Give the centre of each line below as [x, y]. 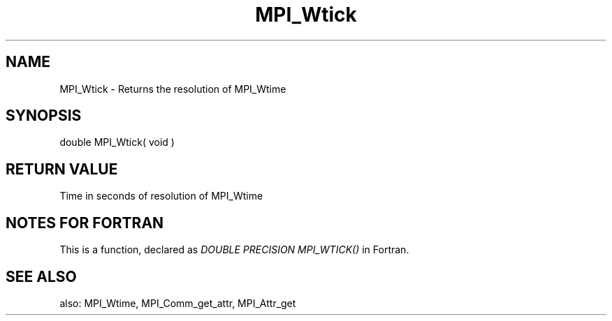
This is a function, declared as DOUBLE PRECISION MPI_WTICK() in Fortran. [234, 250]
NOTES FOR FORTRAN [85, 223]
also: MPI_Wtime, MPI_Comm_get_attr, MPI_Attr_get [178, 303]
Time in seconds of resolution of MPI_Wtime [161, 196]
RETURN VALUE [62, 169]
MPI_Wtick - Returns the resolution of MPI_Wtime [173, 89]
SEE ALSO [41, 276]
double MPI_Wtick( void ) [117, 142]
